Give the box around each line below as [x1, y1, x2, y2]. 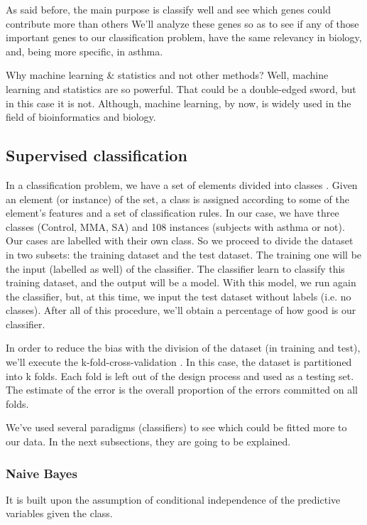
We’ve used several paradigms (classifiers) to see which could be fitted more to [6, 420, 347, 435]
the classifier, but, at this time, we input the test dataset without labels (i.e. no [6, 288, 351, 303]
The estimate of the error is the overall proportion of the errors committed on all [6, 382, 358, 397]
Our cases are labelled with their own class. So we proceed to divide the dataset [6, 233, 354, 248]
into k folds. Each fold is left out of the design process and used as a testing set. [6, 368, 354, 383]
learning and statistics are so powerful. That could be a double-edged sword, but [6, 81, 356, 96]
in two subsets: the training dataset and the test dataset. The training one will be [6, 247, 362, 261]
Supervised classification [6, 144, 187, 166]
